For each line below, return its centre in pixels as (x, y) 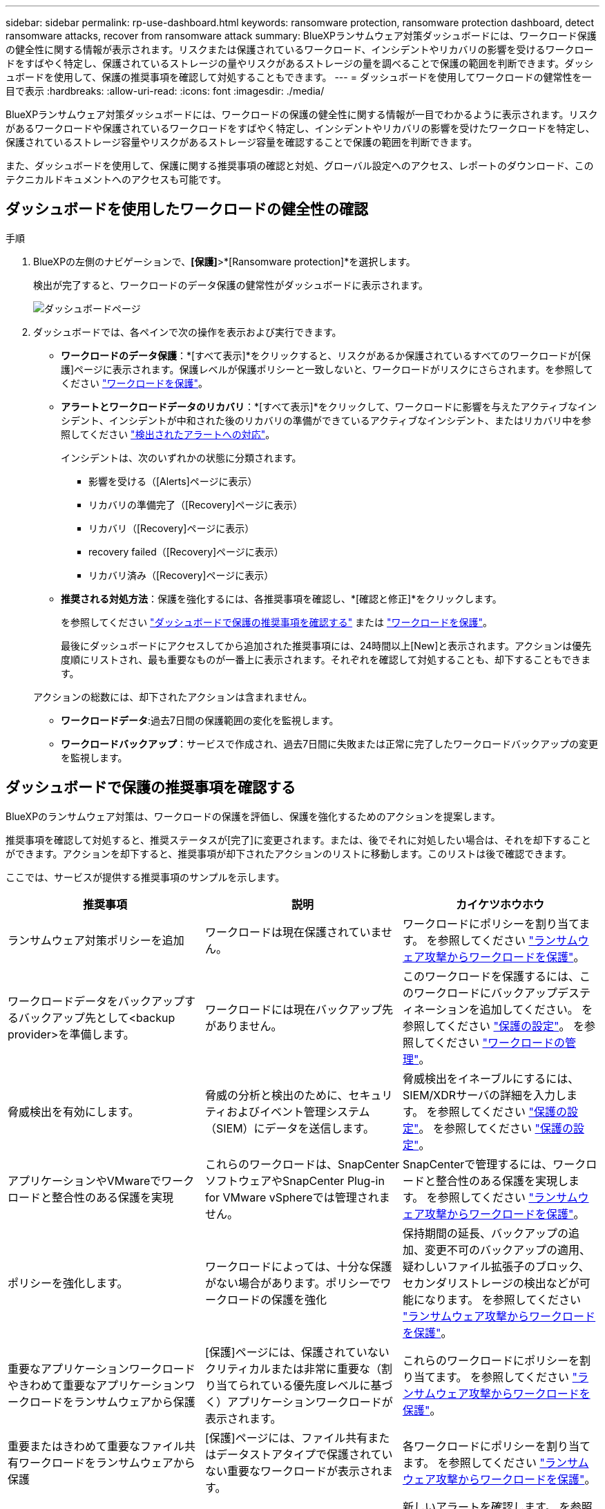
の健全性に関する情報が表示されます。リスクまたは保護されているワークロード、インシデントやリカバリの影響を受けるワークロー (300, 49)
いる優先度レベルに (321, 1385)
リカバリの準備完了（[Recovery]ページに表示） (196, 504)
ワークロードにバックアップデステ (502, 993)
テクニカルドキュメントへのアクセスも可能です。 (116, 179)
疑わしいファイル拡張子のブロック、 (496, 1266)
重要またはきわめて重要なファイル (96, 1446)
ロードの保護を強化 (277, 1299)
